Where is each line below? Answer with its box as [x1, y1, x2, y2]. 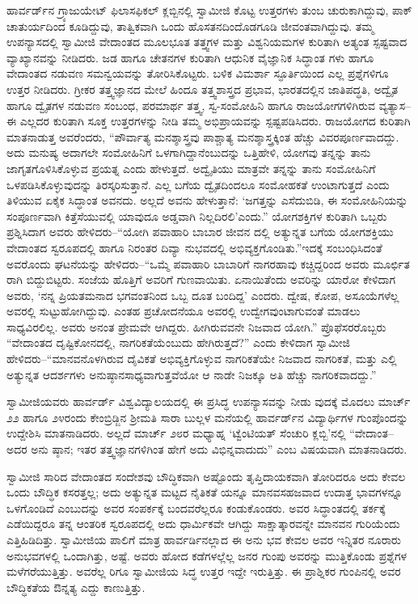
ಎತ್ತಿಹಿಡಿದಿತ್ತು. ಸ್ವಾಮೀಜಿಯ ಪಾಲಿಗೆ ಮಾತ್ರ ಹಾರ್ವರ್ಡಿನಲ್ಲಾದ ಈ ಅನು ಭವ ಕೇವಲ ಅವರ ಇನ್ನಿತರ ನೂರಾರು [6, 531, 401, 547]
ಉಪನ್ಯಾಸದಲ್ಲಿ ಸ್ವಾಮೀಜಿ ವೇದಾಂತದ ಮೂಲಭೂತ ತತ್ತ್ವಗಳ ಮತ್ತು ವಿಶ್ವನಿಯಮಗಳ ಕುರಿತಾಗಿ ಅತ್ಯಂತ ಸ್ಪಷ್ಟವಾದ [6, 33, 407, 50]
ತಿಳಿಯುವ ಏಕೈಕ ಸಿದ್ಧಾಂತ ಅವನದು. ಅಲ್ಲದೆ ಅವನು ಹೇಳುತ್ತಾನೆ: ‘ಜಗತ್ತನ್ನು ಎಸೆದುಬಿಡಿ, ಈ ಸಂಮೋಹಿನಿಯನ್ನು [6, 192, 408, 209]
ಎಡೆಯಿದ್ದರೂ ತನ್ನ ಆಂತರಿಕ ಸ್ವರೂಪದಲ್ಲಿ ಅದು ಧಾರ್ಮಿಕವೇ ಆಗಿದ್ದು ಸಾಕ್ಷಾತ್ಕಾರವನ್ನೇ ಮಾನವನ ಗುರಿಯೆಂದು [6, 515, 400, 532]
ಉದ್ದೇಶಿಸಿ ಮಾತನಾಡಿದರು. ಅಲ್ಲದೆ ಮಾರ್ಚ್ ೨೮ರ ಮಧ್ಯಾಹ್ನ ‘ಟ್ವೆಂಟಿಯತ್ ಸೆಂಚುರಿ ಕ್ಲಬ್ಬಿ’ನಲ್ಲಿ [6, 424, 346, 441]
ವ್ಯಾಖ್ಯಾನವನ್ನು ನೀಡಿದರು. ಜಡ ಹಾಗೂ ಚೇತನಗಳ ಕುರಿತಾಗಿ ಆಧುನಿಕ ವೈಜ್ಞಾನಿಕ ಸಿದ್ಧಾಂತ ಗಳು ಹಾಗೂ [6, 49, 374, 65]
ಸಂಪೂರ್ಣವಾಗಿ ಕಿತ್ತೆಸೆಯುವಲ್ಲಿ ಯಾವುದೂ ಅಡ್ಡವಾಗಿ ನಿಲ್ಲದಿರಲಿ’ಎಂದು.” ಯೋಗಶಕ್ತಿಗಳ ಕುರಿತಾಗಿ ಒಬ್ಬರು [6, 207, 387, 224]
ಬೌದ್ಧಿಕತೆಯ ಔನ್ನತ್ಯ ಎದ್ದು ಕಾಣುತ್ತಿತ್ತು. [6, 578, 146, 595]
